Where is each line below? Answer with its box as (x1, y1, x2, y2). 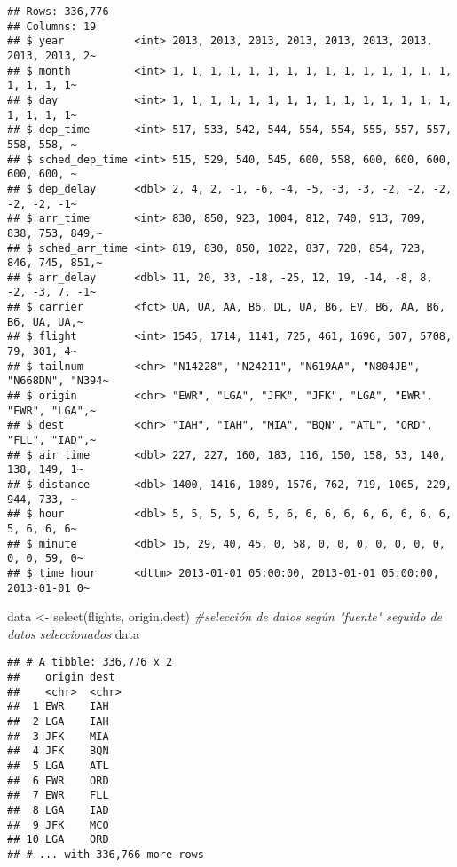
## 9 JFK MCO (7, 818, 109, 832)
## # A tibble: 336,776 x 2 (7, 656, 173, 669)
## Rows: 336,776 (7, 5, 109, 18)
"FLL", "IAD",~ (7, 434, 97, 447)
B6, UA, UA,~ (7, 315, 83, 328)
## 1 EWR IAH (7, 700, 109, 713)
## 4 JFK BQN (7, 745, 109, 758)
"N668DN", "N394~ (7, 374, 109, 388)
